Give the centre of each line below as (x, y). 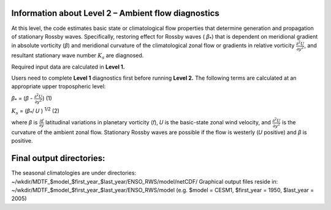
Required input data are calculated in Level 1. (68, 67)
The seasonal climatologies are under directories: (74, 173)
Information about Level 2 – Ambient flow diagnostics (116, 13)
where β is (25, 122)
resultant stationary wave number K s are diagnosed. (78, 56)
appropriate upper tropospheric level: (59, 86)
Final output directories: (58, 158)
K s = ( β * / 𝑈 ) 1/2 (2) (35, 111)
